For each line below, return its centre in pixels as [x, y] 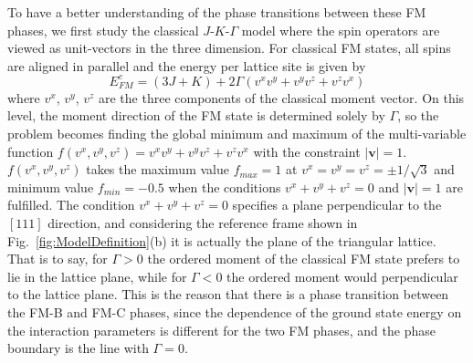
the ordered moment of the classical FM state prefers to [304, 259]
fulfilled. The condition [71, 205]
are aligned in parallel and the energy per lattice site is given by [187, 65]
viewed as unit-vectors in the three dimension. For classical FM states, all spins [229, 48]
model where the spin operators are [341, 30]
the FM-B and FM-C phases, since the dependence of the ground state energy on [235, 312]
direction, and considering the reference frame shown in [203, 223]
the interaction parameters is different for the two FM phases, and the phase [221, 330]
